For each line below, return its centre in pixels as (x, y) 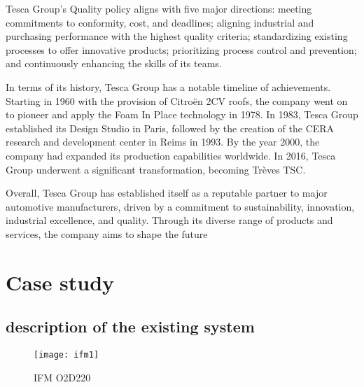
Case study (60, 282)
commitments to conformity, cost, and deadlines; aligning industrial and (160, 22)
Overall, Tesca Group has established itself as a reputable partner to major (167, 193)
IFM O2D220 (62, 377)
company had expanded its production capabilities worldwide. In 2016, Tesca (171, 155)
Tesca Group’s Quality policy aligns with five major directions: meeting (159, 8)
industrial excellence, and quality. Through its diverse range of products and (169, 220)
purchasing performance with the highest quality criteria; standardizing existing (177, 36)
